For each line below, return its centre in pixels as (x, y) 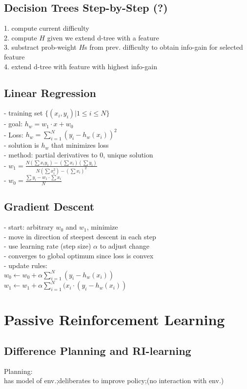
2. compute (21, 37)
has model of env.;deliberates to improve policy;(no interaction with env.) (114, 380)
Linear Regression (50, 92)
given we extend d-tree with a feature (103, 37)
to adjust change (124, 246)
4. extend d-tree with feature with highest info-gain (81, 66)
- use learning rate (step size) (48, 246)
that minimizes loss (80, 145)
